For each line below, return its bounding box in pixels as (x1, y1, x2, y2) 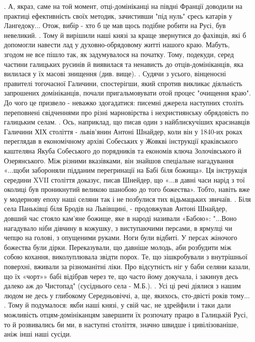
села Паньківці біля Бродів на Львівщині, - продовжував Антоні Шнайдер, (4, 203, 227, 214)
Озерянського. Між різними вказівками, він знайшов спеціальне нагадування (4, 155, 234, 165)
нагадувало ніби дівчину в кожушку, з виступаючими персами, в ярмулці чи (4, 222, 232, 233)
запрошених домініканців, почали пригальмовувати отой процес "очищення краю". (4, 88, 251, 98)
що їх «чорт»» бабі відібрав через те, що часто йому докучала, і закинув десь (4, 271, 238, 281)
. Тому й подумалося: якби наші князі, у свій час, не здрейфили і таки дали (4, 300, 231, 310)
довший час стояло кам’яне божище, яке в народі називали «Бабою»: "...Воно (4, 213, 237, 223)
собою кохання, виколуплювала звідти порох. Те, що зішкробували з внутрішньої (4, 251, 248, 262)
